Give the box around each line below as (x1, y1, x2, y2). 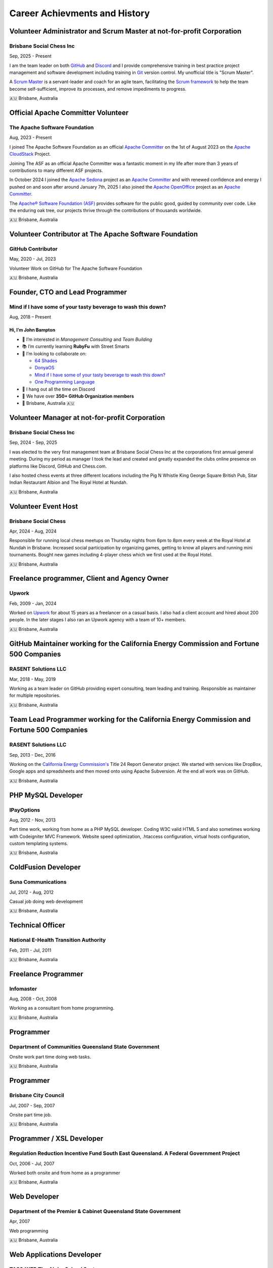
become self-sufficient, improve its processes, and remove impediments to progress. (9, 86, 187, 92)
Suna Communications (9, 878, 67, 886)
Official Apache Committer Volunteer (9, 109, 129, 117)
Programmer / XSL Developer (9, 1134, 104, 1143)
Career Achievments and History (9, 8, 150, 19)
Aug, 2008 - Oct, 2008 (9, 996, 57, 1002)
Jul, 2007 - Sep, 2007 (9, 1102, 55, 1108)
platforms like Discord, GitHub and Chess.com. (9, 463, 107, 469)
